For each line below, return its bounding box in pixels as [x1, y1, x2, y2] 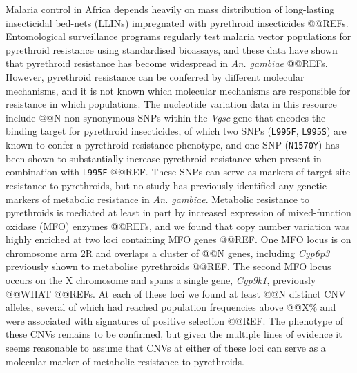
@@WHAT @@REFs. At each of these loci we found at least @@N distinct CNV [6, 286, 346, 300]
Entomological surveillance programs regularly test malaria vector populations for [6, 29, 351, 44]
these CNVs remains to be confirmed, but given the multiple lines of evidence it [6, 327, 342, 341]
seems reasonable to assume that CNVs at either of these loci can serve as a [6, 341, 326, 355]
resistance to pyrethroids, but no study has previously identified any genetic [6, 178, 327, 192]
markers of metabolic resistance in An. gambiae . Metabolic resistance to [6, 191, 309, 206]
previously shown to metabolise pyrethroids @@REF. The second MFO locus [6, 259, 331, 274]
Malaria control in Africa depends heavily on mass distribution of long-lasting [6, 2, 335, 16]
